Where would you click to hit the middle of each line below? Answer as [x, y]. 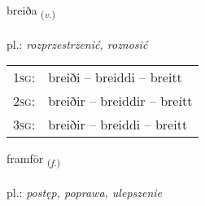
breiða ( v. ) [31, 11]
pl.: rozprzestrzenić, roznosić [77, 44]
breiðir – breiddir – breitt [120, 101]
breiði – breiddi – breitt [115, 77]
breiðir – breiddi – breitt [118, 125]
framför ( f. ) [34, 160]
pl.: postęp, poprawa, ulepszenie [85, 193]
